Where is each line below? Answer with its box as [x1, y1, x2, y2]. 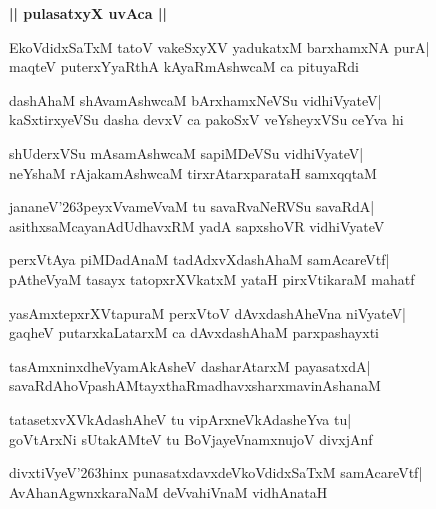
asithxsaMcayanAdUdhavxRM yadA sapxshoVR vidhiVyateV [9, 215, 385, 236]
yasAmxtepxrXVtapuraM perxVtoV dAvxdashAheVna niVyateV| [9, 302, 407, 323]
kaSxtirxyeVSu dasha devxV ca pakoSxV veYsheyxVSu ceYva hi [9, 109, 404, 130]
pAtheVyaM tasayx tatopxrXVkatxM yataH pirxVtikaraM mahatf [9, 268, 415, 289]
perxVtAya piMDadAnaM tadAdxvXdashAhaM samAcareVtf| [9, 249, 390, 270]
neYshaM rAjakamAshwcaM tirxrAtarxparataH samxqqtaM [9, 162, 377, 183]
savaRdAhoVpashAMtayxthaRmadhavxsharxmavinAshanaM [9, 375, 381, 396]
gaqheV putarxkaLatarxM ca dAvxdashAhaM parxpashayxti [9, 322, 379, 343]
